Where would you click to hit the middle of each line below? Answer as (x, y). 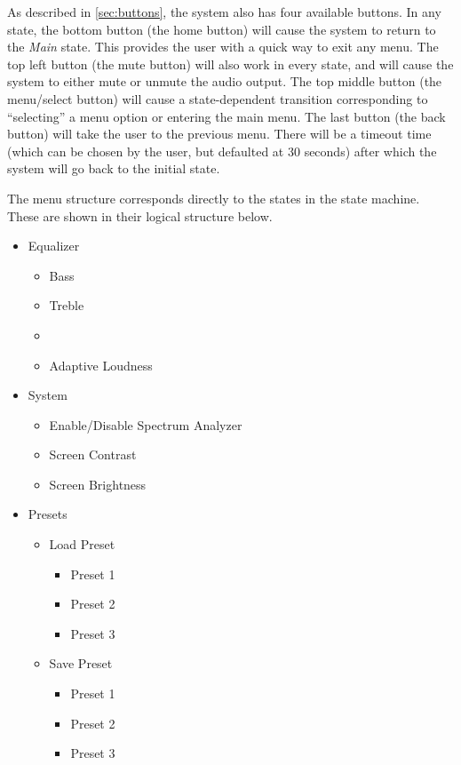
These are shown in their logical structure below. (140, 215)
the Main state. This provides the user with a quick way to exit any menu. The (223, 47)
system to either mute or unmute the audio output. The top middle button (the (225, 81)
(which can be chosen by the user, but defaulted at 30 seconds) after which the (222, 151)
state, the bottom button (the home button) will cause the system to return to (222, 29)
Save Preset (81, 663)
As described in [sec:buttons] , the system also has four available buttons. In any (224, 12)
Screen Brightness (98, 484)
